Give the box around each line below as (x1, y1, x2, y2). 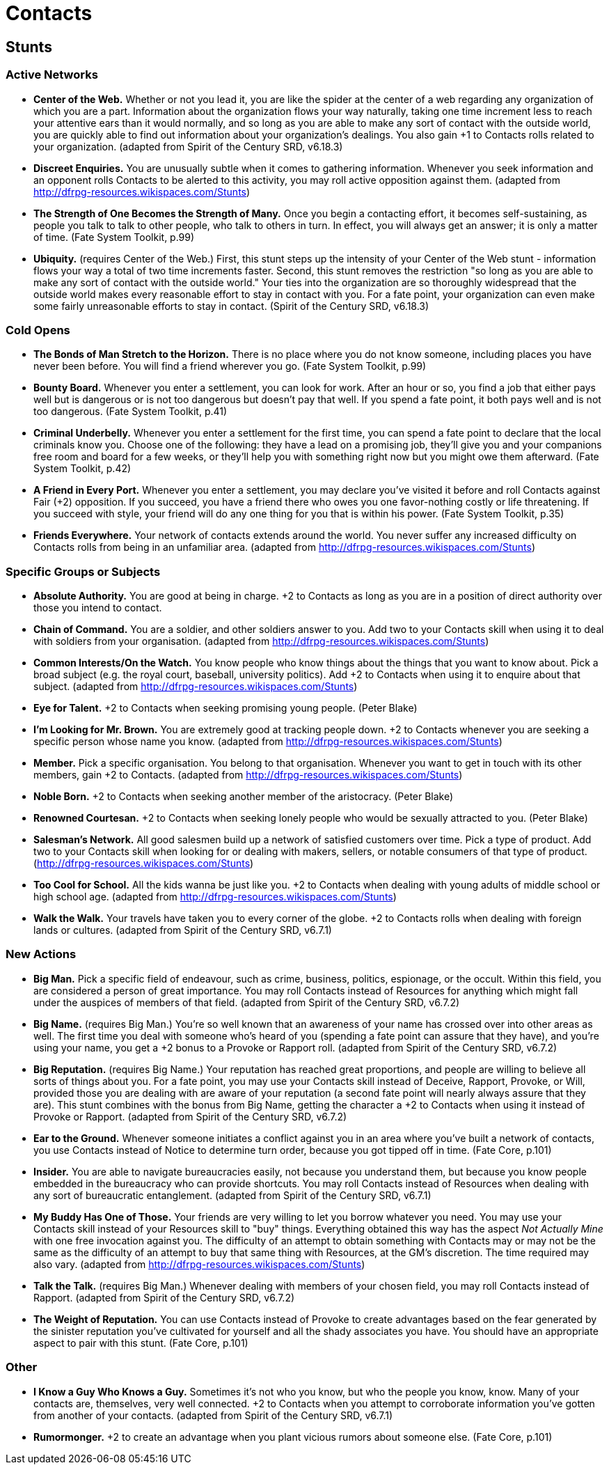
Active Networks (6, 68, 98, 82)
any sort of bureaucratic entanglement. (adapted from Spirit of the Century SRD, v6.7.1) (33, 1189, 432, 1201)
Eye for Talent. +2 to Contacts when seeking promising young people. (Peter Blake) (33, 702, 418, 714)
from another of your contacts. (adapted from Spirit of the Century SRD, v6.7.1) (33, 1409, 393, 1421)
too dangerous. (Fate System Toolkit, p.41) (33, 405, 228, 418)
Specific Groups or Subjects (6, 564, 161, 579)
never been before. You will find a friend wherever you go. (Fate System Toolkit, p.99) (33, 360, 427, 373)
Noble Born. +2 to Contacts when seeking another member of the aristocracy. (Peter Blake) (33, 790, 454, 803)
